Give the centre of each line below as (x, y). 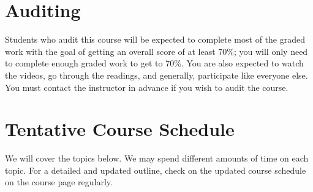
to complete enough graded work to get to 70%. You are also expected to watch (154, 63)
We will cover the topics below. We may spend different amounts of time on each (157, 158)
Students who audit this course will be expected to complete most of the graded (155, 39)
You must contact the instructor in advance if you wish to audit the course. (147, 87)
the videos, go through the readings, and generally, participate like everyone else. (156, 75)
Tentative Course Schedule (120, 129)
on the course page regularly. (59, 182)
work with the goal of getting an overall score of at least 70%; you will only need (156, 51)
